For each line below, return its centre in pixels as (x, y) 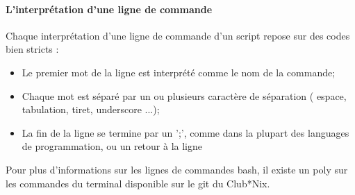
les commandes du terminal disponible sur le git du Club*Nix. (138, 183)
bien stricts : (32, 49)
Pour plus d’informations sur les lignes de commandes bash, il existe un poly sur (177, 169)
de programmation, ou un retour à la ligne (112, 146)
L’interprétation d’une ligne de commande (109, 9)
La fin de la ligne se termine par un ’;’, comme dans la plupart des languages (185, 132)
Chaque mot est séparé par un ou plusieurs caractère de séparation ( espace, (184, 95)
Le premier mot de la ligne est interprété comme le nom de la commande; (179, 72)
